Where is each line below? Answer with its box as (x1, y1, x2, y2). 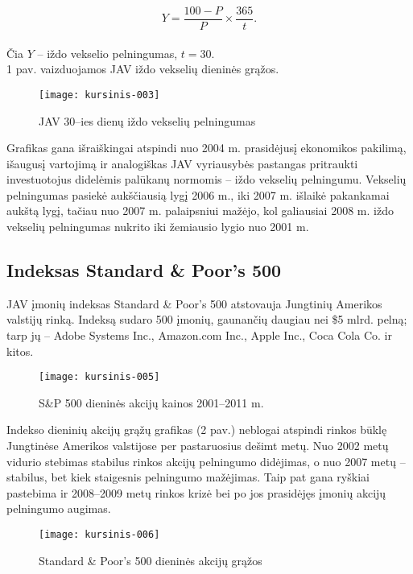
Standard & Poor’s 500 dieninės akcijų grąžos (39, 551, 262, 568)
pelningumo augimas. (6, 500, 111, 517)
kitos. (6, 342, 34, 359)
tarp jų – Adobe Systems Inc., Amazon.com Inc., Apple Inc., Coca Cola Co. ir (6, 327, 392, 344)
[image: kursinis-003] (39, 89, 160, 101)
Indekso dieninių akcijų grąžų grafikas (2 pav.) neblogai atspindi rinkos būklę (6, 421, 387, 438)
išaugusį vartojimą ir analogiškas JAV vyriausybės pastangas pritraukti (6, 155, 358, 171)
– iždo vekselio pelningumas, (37, 44, 178, 61)
